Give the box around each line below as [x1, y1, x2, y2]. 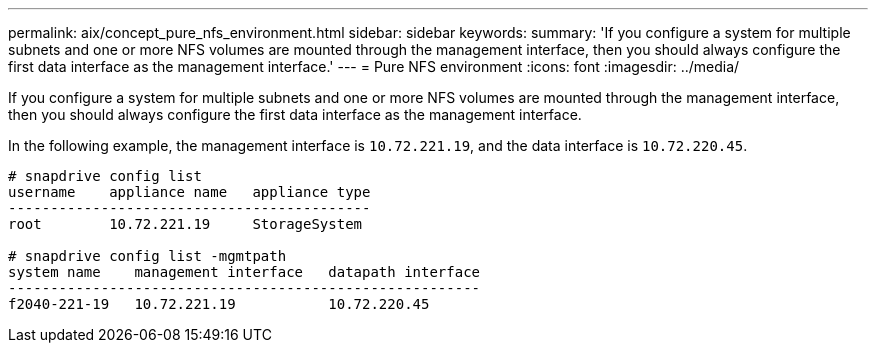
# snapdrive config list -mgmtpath [8, 248, 287, 264]
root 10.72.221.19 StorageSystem [8, 216, 363, 232]
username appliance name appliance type [8, 184, 371, 200]
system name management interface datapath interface [8, 264, 481, 280]
